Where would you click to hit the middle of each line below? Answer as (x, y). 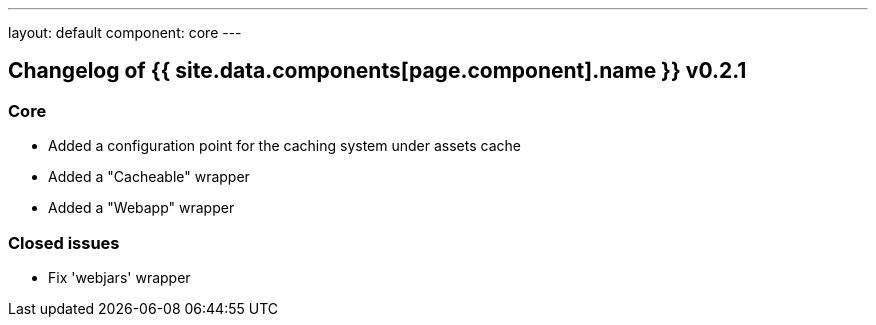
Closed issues (64, 242)
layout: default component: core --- (125, 32)
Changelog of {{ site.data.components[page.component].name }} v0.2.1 (377, 71)
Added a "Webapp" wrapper (141, 208)
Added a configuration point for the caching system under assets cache (284, 146)
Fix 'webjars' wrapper (119, 277)
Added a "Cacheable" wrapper (149, 177)
